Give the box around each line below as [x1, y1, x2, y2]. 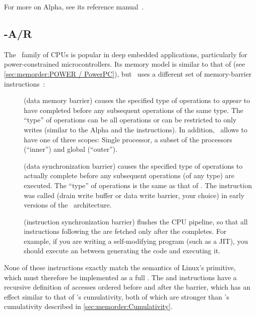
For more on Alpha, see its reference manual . [4, 1, 144, 11]
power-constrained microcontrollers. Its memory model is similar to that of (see [4, 59, 245, 69]
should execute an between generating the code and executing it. [24, 245, 220, 256]
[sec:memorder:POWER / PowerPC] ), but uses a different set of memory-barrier [4, 68, 252, 79]
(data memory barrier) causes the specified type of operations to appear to [24, 95, 250, 105]
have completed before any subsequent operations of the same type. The [24, 105, 244, 115]
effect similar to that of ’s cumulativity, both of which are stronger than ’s [4, 291, 229, 302]
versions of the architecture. [24, 200, 112, 210]
